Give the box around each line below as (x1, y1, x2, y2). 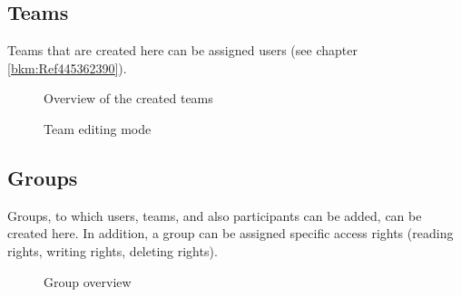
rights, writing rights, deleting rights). (7, 241, 218, 260)
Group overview (44, 272, 132, 291)
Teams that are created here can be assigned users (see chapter (7, 41, 358, 60)
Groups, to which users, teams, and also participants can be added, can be (7, 206, 422, 225)
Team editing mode (44, 119, 152, 138)
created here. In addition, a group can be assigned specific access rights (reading (7, 224, 454, 243)
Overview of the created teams (44, 89, 213, 108)
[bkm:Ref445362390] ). (7, 58, 127, 77)
